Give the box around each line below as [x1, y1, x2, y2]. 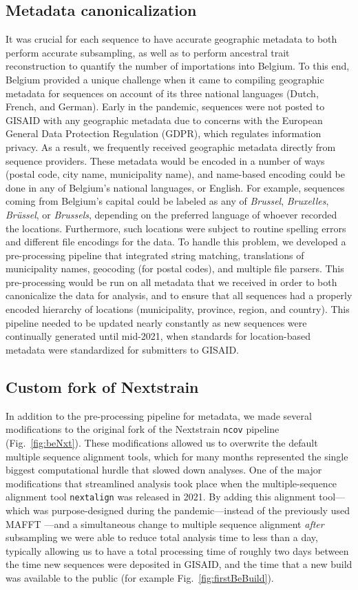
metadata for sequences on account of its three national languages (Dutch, [6, 85, 319, 100]
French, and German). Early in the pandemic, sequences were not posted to [6, 99, 325, 114]
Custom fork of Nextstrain [6, 376, 199, 397]
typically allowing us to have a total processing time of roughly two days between [6, 543, 349, 558]
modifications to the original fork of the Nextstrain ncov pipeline [6, 422, 280, 436]
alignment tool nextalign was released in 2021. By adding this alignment [6, 489, 316, 504]
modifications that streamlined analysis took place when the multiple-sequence [6, 476, 337, 490]
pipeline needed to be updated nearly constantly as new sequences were [6, 315, 307, 329]
